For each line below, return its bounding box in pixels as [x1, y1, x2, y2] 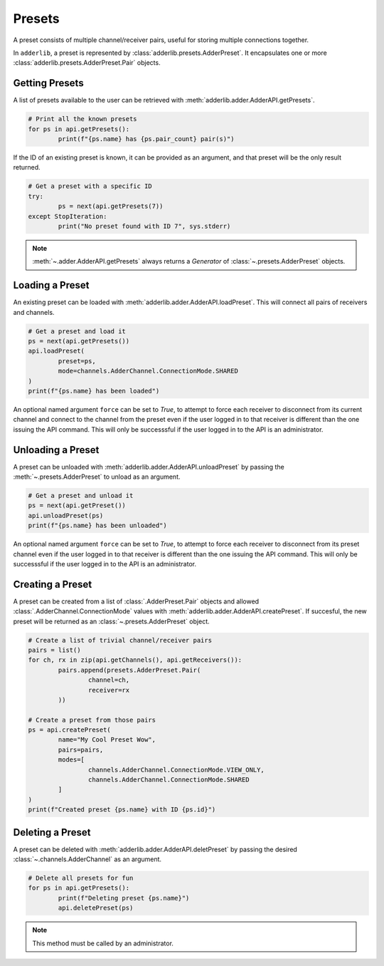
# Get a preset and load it [28, 327, 126, 335]
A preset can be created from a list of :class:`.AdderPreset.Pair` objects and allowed [13, 597, 260, 606]
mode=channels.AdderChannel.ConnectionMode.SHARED [58, 367, 238, 375]
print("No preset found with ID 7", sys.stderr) [58, 222, 231, 230]
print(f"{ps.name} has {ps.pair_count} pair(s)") [58, 135, 235, 142]
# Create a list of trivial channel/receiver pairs [28, 636, 213, 644]
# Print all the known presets [28, 115, 138, 123]
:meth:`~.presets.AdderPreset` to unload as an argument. [13, 472, 181, 481]
